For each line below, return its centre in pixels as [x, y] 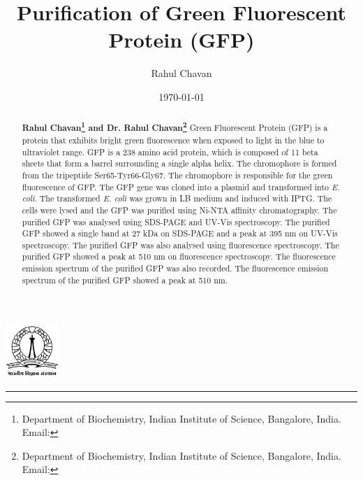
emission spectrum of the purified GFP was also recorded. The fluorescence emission [175, 268]
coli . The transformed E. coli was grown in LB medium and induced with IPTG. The [177, 198]
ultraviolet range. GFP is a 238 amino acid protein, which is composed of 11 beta [170, 151]
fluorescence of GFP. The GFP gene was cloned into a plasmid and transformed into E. [181, 186]
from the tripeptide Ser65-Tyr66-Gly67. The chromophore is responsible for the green [177, 175]
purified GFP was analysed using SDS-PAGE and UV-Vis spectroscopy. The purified [176, 221]
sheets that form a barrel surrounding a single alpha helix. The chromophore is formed [179, 163]
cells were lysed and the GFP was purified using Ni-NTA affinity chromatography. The [179, 210]
